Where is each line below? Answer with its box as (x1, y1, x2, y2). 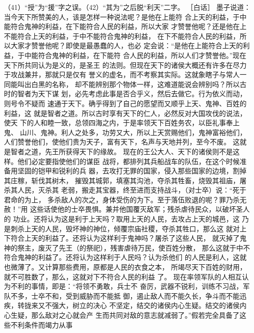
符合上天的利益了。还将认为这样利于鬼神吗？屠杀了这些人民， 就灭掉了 (10, 233, 240, 243)
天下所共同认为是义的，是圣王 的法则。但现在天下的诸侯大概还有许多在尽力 (4, 59, 247, 70)
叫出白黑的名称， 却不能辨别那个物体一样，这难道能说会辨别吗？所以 (17, 79, 240, 89)
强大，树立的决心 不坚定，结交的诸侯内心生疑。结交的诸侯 (51, 300, 240, 310)
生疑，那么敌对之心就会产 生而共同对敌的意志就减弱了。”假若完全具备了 (10, 310, 240, 320)
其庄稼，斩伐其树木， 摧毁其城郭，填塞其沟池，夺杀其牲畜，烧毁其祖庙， (4, 175, 240, 185)
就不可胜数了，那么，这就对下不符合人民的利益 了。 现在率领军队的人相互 (4, 271, 242, 281)
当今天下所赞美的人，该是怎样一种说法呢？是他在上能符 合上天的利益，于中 (4, 11, 247, 22)
